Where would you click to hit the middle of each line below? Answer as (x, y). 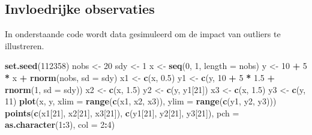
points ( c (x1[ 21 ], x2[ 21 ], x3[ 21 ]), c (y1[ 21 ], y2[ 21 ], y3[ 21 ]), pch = (122, 112)
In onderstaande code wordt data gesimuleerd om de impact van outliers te (143, 34)
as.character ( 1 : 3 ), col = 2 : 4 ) (60, 124)
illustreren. (25, 45)
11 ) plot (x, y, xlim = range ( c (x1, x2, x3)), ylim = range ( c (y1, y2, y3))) (141, 101)
